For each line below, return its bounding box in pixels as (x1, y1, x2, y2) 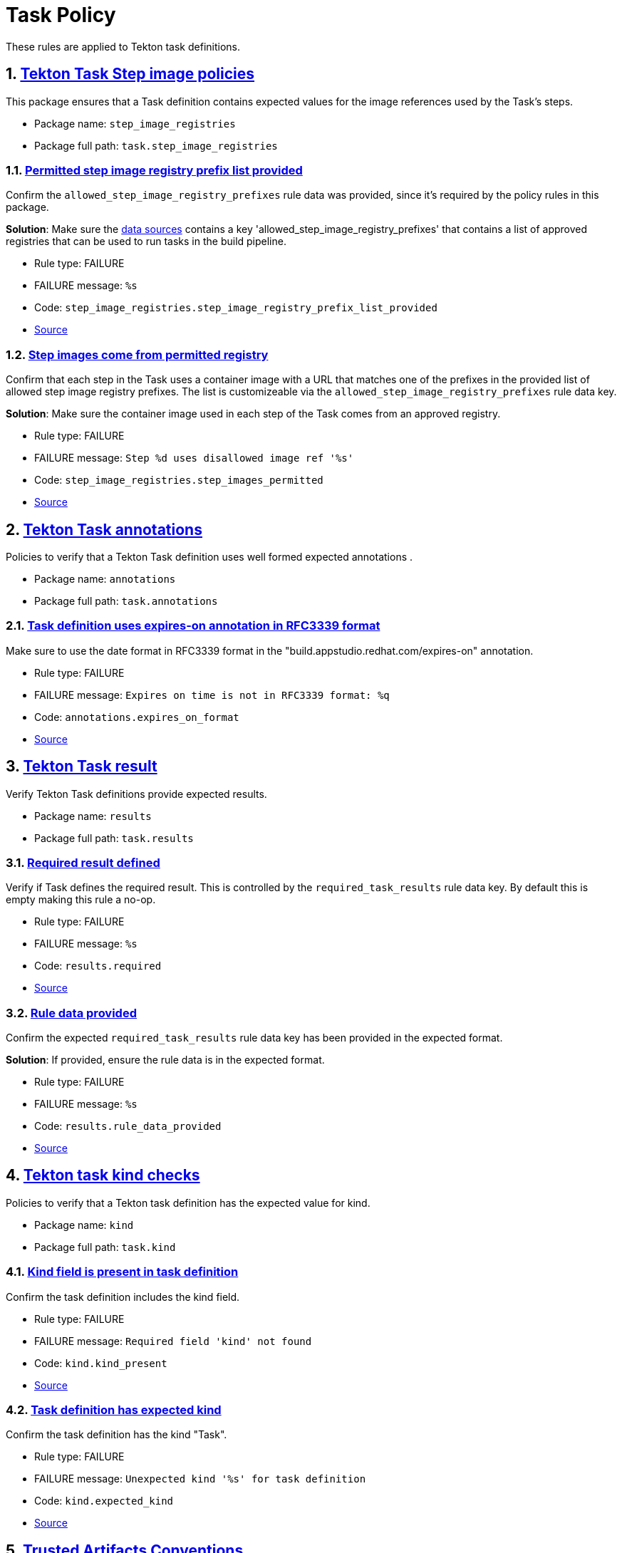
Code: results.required (34, 960, 162, 972)
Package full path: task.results (34, 831, 194, 844)
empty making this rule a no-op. (6, 893, 156, 906)
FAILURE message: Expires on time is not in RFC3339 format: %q (34, 688, 390, 701)
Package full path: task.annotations (34, 594, 218, 607)
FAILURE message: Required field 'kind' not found (34, 1334, 312, 1347)
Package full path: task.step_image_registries (34, 139, 278, 152)
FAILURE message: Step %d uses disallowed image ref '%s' (34, 452, 354, 464)
